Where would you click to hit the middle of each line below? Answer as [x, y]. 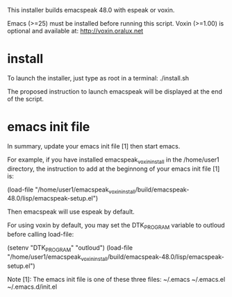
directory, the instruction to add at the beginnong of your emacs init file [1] [114, 169]
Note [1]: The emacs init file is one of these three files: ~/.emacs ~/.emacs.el [116, 279]
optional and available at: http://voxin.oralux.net [75, 31]
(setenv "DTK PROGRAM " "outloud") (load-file [70, 249]
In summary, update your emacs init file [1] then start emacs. [94, 146]
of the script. [25, 99]
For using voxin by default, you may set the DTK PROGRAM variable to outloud [116, 226]
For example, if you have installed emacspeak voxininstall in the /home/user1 [114, 160]
